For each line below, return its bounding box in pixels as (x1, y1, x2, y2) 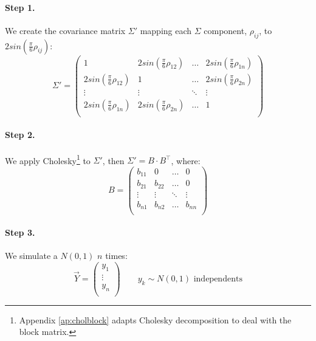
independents (193, 274, 242, 283)
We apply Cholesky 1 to (5, 152, 91, 167)
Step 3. (5, 226, 35, 239)
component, (204, 24, 247, 36)
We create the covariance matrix (5, 24, 126, 36)
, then (102, 154, 125, 167)
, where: (171, 154, 201, 167)
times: (105, 249, 128, 262)
